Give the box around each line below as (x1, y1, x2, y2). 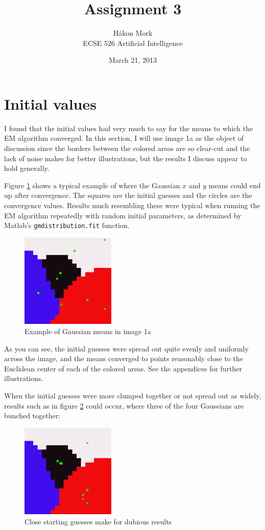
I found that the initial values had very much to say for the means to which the (4, 122, 253, 133)
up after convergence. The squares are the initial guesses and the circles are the (4, 190, 252, 200)
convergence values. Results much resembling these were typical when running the (4, 200, 260, 210)
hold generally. (4, 163, 50, 173)
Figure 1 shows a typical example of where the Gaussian (4, 180, 180, 190)
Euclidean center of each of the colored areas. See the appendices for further (4, 363, 243, 373)
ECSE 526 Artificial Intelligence (83, 37, 183, 48)
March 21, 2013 (108, 55, 157, 65)
